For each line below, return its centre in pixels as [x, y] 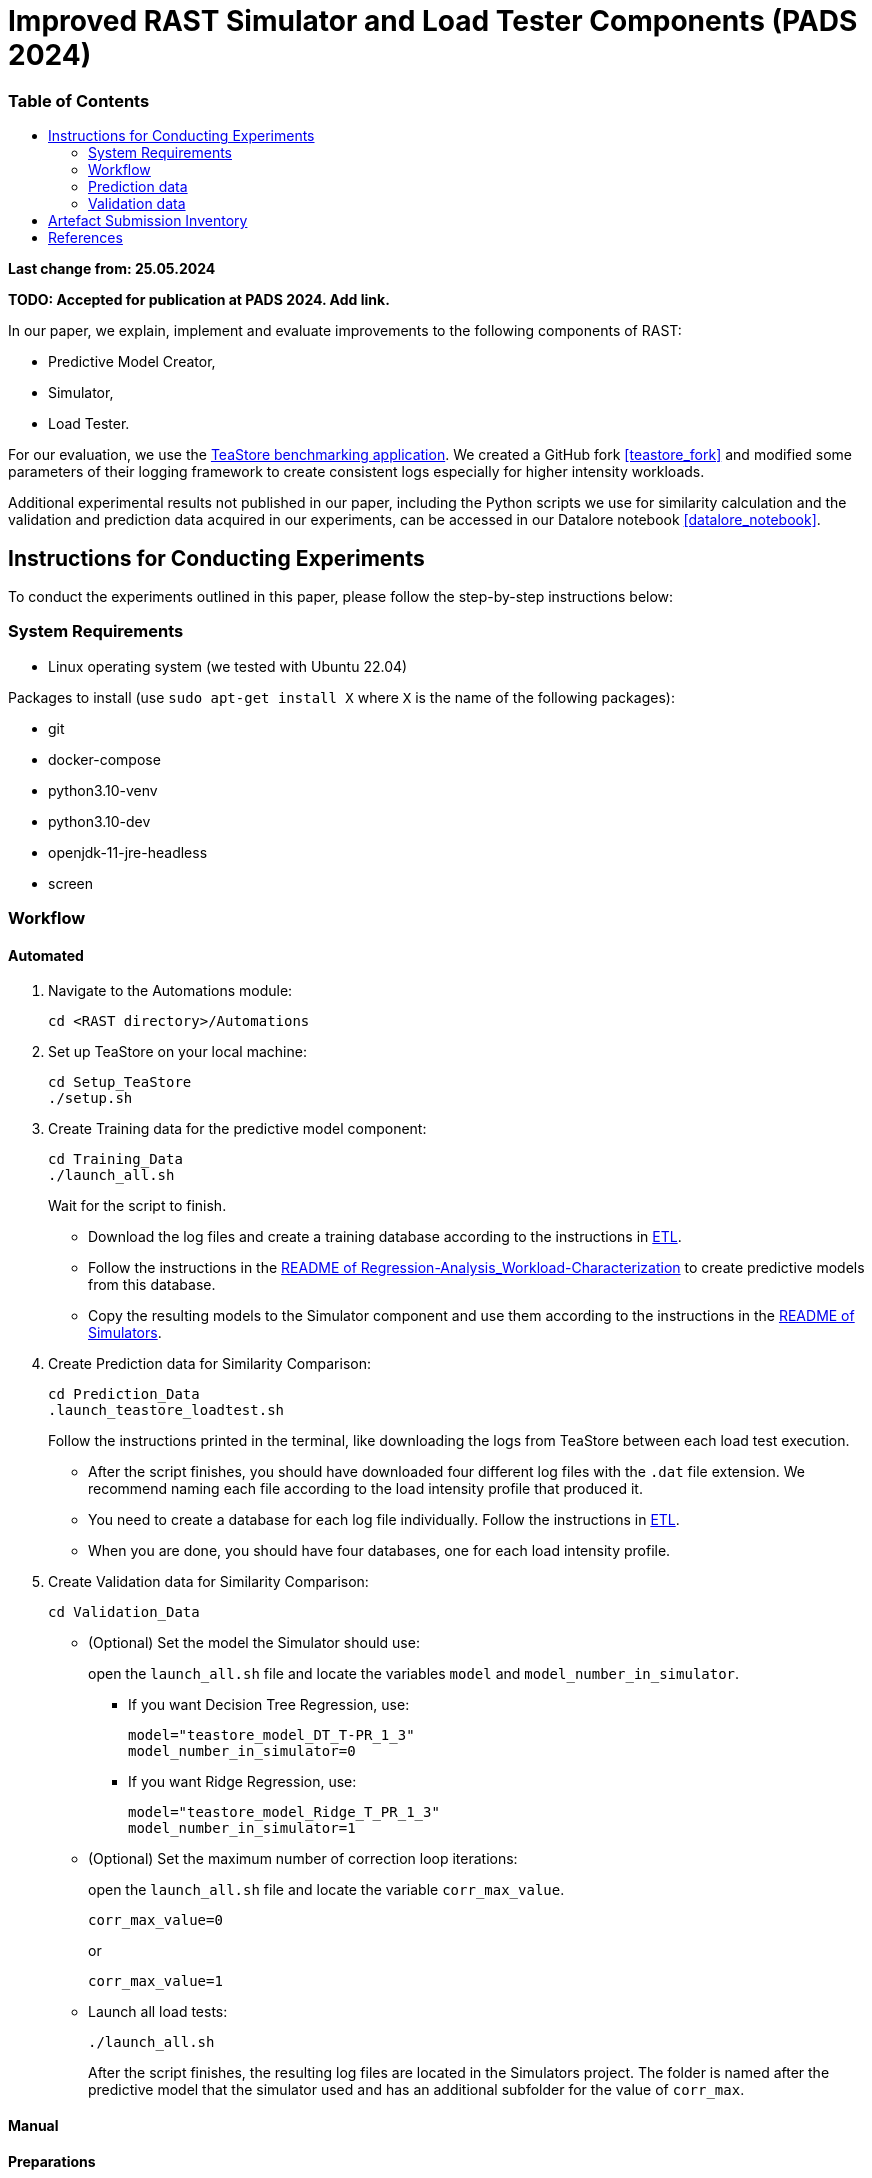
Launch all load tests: [158, 2012]
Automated [46, 955]
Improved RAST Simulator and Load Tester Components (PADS [433, 21]
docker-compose [104, 759]
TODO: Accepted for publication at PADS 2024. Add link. [199, 300]
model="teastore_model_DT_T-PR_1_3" [271, 1735]
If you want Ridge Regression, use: [242, 1782]
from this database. [152, 1285]
